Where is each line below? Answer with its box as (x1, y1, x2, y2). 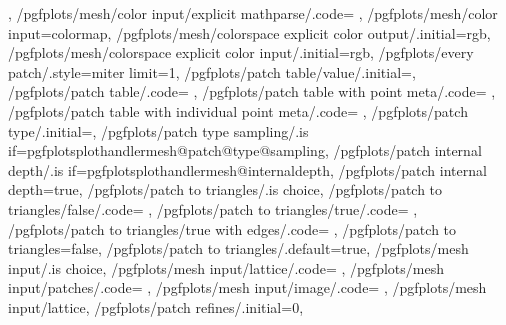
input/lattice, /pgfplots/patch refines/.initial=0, (8, 296, 304, 317)
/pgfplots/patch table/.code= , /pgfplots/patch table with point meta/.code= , (8, 81, 496, 102)
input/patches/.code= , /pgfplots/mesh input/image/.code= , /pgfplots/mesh (8, 277, 487, 298)
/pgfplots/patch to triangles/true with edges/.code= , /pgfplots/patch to (8, 218, 457, 239)
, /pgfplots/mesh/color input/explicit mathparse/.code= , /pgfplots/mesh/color (8, 3, 498, 23)
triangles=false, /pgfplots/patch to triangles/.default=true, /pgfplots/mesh (8, 238, 469, 259)
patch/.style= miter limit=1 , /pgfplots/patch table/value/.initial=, (8, 61, 416, 82)
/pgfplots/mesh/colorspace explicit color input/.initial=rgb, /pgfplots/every (8, 42, 474, 63)
